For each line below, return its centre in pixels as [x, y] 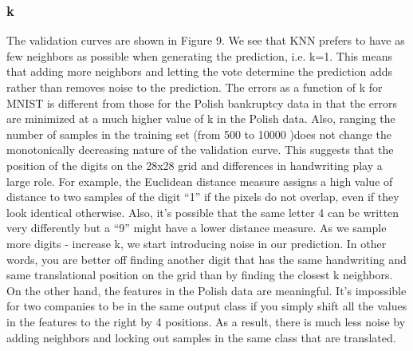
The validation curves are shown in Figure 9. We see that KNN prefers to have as [206, 40]
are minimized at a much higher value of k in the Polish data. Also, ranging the [201, 118]
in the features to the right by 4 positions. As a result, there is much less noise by [206, 321]
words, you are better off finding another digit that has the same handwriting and [206, 259]
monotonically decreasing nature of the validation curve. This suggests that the [200, 150]
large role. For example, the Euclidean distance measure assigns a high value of [200, 181]
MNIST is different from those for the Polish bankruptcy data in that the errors [202, 103]
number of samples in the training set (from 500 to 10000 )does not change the [199, 134]
